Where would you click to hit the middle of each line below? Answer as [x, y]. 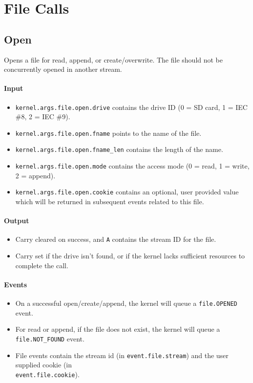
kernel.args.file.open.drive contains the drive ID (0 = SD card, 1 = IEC [131, 107]
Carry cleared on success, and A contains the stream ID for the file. [116, 239]
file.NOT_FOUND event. [50, 338]
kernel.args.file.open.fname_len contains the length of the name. [119, 149]
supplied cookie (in [44, 365]
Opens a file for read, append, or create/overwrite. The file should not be [114, 59]
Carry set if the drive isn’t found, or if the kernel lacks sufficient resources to [130, 256]
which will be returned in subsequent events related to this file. [110, 202]
